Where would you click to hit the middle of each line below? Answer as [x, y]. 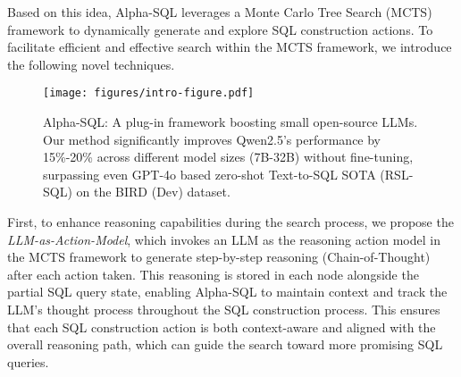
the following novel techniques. [91, 64]
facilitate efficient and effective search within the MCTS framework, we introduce [230, 47]
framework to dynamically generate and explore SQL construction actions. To [220, 29]
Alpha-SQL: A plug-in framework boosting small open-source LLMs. [230, 122]
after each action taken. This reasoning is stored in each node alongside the [213, 274]
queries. [28, 361]
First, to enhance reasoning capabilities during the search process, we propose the [230, 222]
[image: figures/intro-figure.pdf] [149, 93]
